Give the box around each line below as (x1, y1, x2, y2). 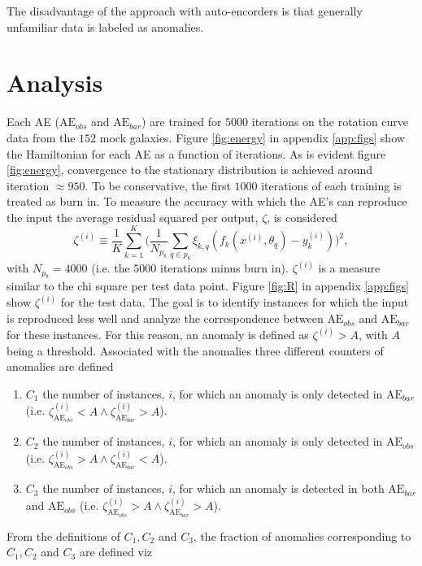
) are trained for (141, 113, 222, 130)
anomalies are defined (7, 358, 114, 375)
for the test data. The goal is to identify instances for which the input (60, 294, 409, 311)
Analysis (7, 66, 103, 99)
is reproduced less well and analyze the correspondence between (7, 310, 324, 327)
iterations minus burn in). (160, 259, 289, 276)
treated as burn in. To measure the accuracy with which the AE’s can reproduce (7, 193, 407, 210)
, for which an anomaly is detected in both (172, 480, 385, 497)
